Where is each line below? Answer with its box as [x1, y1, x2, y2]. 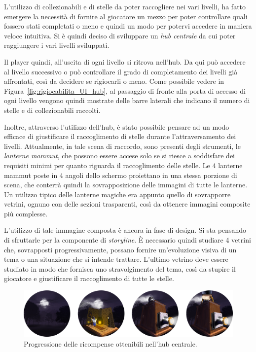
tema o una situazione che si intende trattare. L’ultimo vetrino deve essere [4, 254, 228, 264]
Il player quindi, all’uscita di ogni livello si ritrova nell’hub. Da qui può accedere [4, 56, 246, 67]
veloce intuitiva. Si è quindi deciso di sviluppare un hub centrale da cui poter [4, 30, 236, 40]
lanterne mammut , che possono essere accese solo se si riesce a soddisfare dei [4, 150, 235, 161]
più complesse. [4, 208, 48, 218]
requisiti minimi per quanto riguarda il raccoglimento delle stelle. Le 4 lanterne [4, 160, 243, 170]
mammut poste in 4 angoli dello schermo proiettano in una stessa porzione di [4, 170, 237, 180]
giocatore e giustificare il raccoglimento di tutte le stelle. [4, 273, 174, 283]
